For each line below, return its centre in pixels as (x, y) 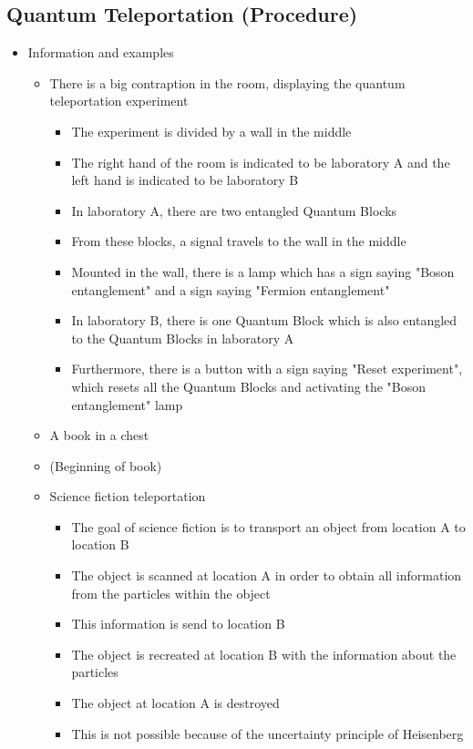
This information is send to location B (178, 624)
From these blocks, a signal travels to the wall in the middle (239, 241)
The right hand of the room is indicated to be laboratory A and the (261, 162)
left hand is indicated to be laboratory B (185, 180)
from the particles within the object (171, 593)
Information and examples (101, 52)
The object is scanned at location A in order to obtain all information (267, 575)
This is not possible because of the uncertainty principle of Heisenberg (267, 733)
